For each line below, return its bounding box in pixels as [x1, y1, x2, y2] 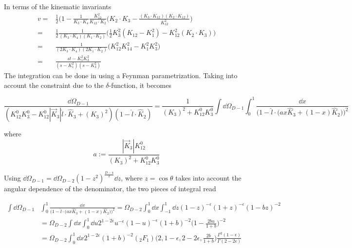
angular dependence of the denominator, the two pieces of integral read [4, 183, 216, 194]
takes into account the [175, 173, 241, 183]
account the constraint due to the [4, 80, 104, 90]
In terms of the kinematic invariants [4, 1, 111, 11]
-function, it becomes [109, 80, 171, 90]
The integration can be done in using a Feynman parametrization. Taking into [4, 70, 238, 80]
